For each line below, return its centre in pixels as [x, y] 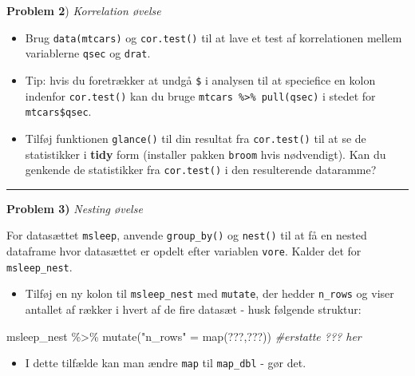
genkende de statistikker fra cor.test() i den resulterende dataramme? [201, 170]
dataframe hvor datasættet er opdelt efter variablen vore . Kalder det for [184, 251]
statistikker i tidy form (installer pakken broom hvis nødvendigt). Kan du [206, 154]
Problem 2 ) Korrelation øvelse [84, 10]
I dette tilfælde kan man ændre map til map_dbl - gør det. [166, 363]
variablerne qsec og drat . [88, 53]
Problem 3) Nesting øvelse [75, 208]
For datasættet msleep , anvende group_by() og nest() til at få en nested [187, 235]
